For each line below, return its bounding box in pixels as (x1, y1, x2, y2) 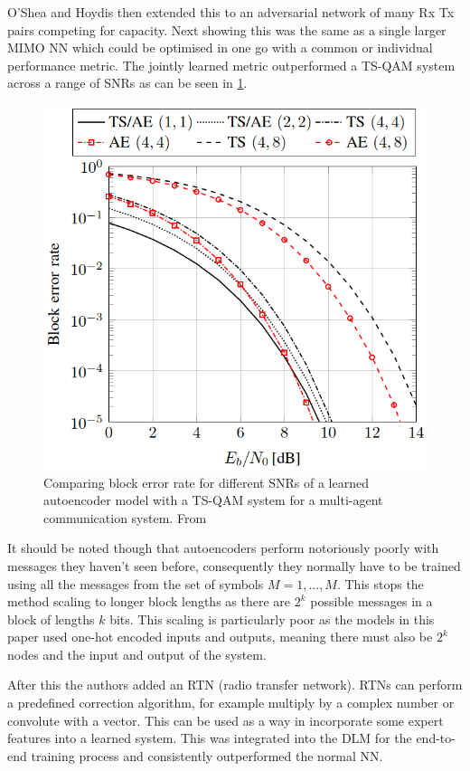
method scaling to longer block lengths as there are (7, 592, 290, 611)
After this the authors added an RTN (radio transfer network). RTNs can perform (7, 675, 463, 694)
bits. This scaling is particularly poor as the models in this (109, 609, 435, 628)
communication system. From (43, 508, 207, 527)
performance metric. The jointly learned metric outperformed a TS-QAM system (7, 55, 456, 74)
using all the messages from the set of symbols (7, 574, 264, 593)
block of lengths (7, 609, 95, 628)
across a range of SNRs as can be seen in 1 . (7, 73, 248, 92)
